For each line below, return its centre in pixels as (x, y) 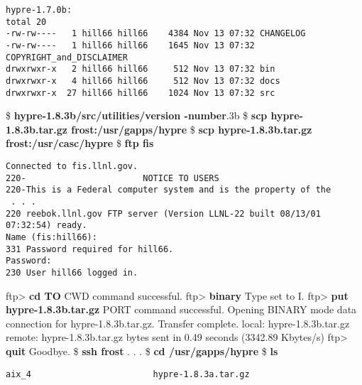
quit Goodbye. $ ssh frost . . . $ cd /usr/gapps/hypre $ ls (142, 351)
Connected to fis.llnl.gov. (72, 167)
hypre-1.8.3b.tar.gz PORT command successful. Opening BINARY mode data (181, 309)
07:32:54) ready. (46, 226)
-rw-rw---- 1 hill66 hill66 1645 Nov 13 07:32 (130, 45)
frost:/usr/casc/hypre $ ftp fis (80, 143)
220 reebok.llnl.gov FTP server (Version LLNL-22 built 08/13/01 (163, 213)
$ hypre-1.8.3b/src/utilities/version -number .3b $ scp (137, 115)
